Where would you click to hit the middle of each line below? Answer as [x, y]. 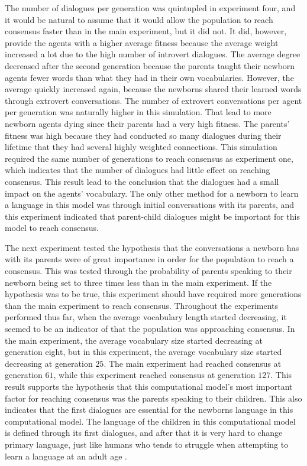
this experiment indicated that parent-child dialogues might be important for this [152, 216]
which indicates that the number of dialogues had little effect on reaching [138, 170]
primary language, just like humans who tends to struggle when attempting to [147, 444]
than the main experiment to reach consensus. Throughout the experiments [142, 305]
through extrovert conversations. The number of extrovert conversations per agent [153, 100]
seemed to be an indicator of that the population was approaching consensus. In [150, 329]
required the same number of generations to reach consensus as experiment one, [149, 158]
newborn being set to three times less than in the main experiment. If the [138, 282]
